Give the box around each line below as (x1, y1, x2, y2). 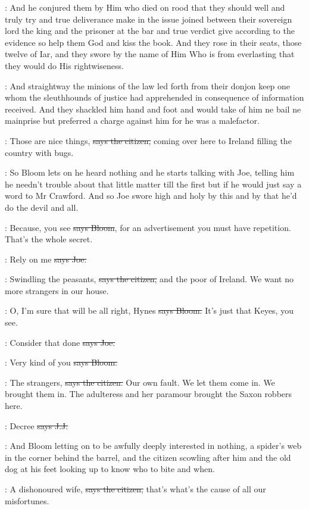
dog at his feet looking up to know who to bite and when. (5, 463, 215, 475)
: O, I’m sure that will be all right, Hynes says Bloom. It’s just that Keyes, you (5, 304, 294, 317)
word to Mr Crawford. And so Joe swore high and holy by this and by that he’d (5, 189, 297, 202)
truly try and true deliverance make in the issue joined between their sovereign (5, 13, 292, 25)
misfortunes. (5, 494, 49, 507)
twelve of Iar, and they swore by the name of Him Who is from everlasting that (5, 48, 295, 60)
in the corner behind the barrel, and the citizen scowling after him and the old (5, 451, 291, 463)
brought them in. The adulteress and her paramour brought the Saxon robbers (5, 388, 292, 400)
